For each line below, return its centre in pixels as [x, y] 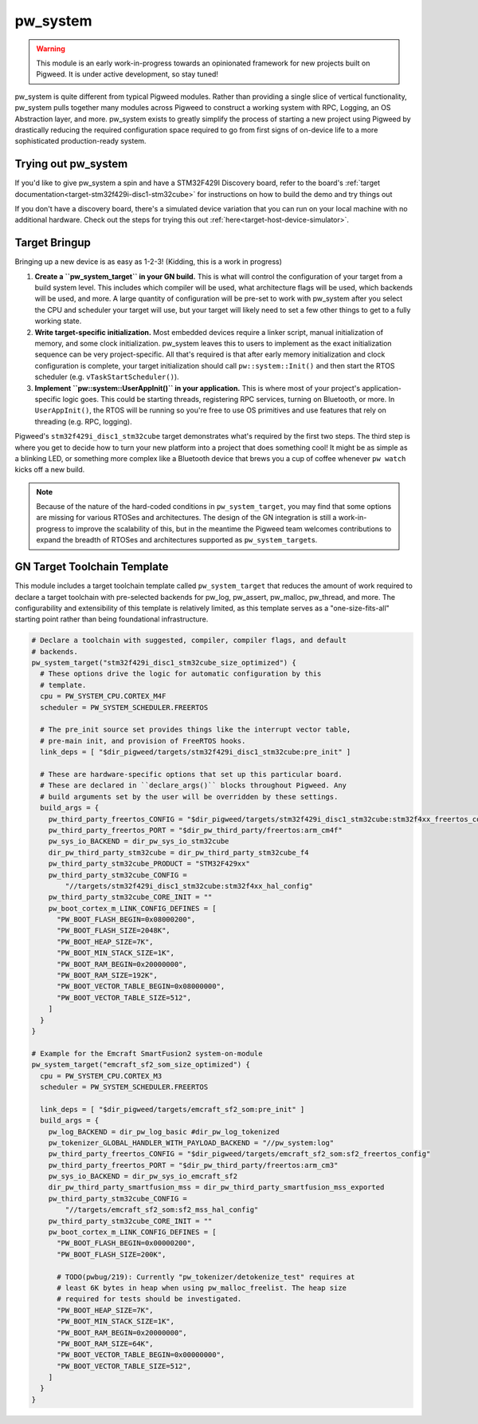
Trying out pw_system [71, 164]
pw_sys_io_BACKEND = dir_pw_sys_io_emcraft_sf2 [143, 1176]
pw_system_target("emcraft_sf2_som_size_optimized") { [141, 1065]
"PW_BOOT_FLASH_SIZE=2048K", [114, 931]
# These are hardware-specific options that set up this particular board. [191, 774]
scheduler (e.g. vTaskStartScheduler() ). [107, 377]
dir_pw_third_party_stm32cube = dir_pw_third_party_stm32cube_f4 [178, 852]
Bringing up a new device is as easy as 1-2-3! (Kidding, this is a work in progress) [149, 262]
